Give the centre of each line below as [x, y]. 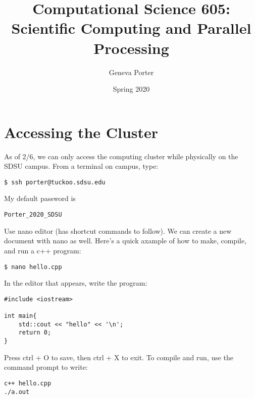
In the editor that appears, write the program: [76, 283]
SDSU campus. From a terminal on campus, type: [81, 166]
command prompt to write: [46, 367]
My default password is [40, 198]
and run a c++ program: [43, 250]
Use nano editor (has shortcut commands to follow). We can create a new [118, 230]
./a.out [17, 392]
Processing [131, 48]
